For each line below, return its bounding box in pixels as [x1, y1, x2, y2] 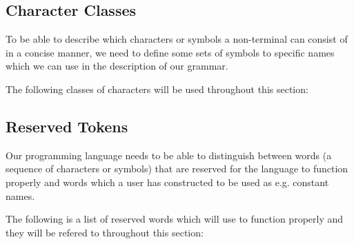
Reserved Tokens [6, 115, 128, 136]
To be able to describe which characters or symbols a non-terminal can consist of [6, 32, 348, 46]
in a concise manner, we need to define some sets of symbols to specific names [6, 45, 335, 59]
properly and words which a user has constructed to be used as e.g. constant [6, 174, 329, 189]
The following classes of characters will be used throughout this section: [6, 81, 308, 96]
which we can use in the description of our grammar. [6, 59, 228, 73]
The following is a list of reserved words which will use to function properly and [6, 212, 344, 226]
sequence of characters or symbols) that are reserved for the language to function [6, 161, 348, 176]
